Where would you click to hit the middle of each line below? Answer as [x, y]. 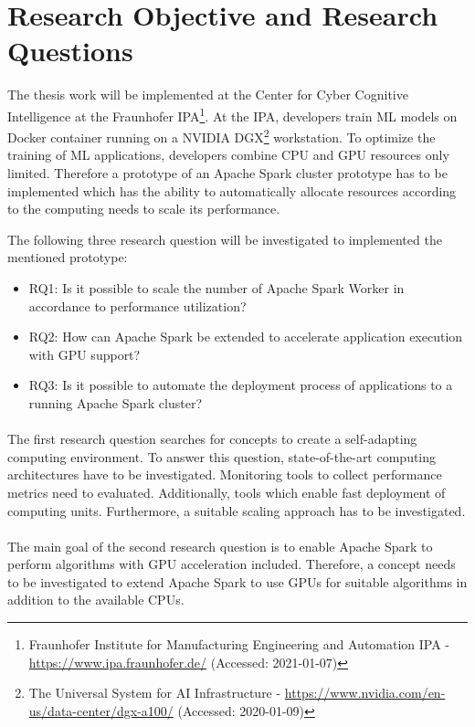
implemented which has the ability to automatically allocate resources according [232, 190]
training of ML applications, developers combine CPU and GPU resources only [228, 155]
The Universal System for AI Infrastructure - [155, 693]
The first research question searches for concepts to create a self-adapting [212, 439]
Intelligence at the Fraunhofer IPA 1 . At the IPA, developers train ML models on [232, 114]
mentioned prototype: [68, 257]
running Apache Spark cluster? [116, 402]
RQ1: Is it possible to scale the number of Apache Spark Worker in [216, 287]
